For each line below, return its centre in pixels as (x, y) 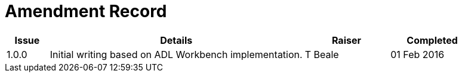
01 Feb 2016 (418, 54)
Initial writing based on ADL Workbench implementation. (176, 54)
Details (176, 40)
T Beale (322, 54)
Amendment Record (86, 11)
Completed (432, 40)
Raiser (346, 40)
